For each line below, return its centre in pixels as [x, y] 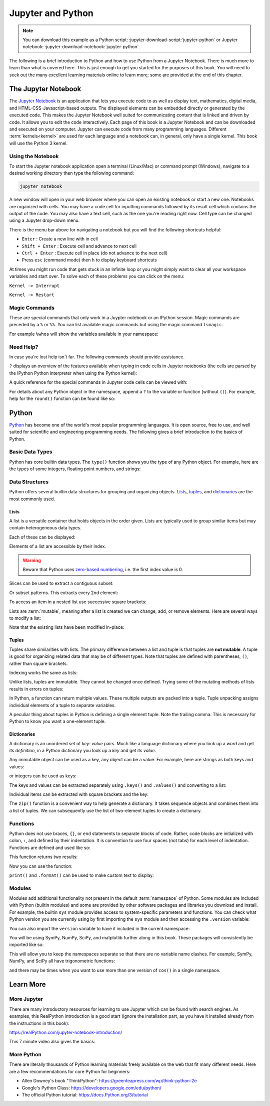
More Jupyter [26, 999]
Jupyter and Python [51, 13]
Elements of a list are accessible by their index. [58, 546]
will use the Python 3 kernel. [38, 143]
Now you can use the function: [41, 866]
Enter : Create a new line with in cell [60, 239]
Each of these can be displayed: [42, 537]
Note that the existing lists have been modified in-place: [67, 627]
